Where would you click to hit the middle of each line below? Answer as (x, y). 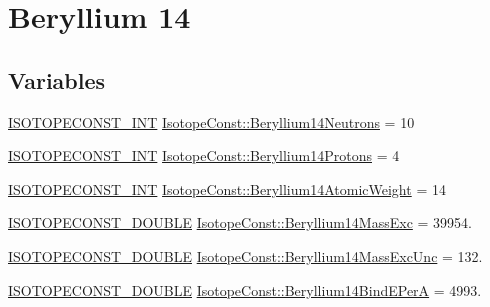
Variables (57, 79)
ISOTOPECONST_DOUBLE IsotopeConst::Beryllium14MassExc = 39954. (240, 222)
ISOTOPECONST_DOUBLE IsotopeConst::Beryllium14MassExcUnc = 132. (245, 255)
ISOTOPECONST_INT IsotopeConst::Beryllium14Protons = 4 (204, 155)
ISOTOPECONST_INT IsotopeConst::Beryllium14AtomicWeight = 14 (227, 188)
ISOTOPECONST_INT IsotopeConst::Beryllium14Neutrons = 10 (211, 121)
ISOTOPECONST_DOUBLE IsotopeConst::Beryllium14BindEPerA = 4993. (245, 289)
